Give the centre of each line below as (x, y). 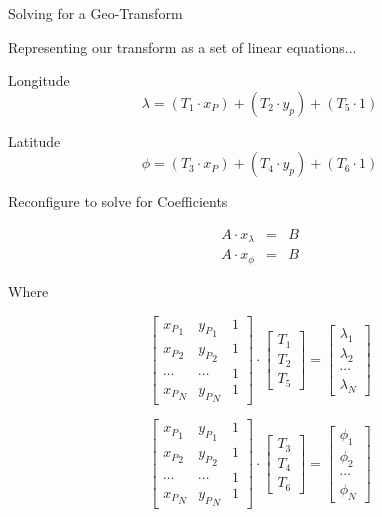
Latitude (34, 140)
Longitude (39, 80)
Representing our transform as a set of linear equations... (182, 46)
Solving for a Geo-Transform (95, 13)
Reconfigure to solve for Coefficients (118, 201)
